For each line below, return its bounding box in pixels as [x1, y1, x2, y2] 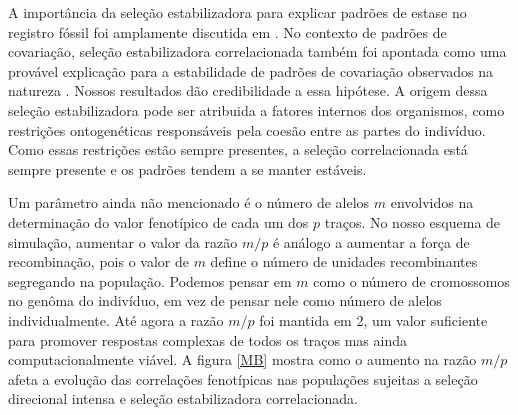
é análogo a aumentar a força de [272, 231, 470, 252]
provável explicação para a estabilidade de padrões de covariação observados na [8, 60, 494, 81]
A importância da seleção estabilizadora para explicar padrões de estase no [8, 2, 467, 22]
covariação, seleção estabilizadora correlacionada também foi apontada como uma [8, 41, 507, 62]
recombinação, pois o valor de [8, 251, 189, 272]
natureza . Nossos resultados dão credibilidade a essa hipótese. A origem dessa [8, 80, 488, 101]
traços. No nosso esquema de [324, 211, 501, 232]
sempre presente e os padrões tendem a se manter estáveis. [8, 158, 367, 179]
